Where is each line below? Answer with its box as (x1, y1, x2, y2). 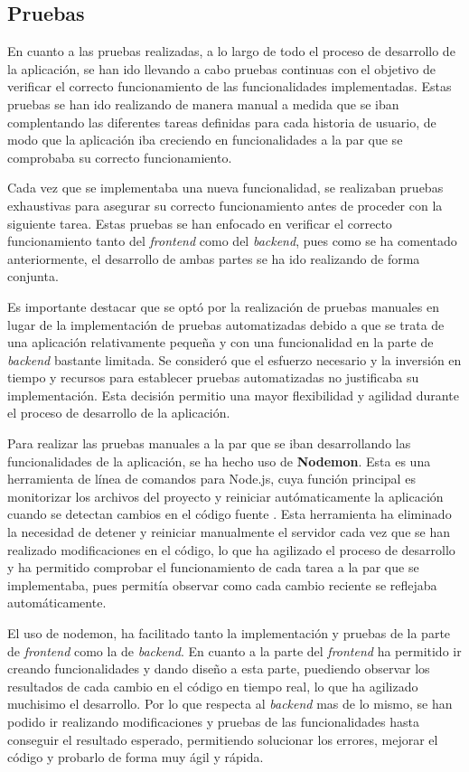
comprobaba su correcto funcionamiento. (7, 147, 232, 166)
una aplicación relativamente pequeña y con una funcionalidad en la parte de (7, 333, 434, 352)
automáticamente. (7, 593, 107, 612)
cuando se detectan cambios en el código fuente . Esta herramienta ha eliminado (7, 504, 452, 523)
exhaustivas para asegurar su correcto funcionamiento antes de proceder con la (7, 195, 443, 214)
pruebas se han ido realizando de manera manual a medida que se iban (7, 94, 399, 113)
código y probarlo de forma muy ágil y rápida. (7, 748, 264, 767)
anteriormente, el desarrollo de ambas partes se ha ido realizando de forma (7, 249, 420, 268)
